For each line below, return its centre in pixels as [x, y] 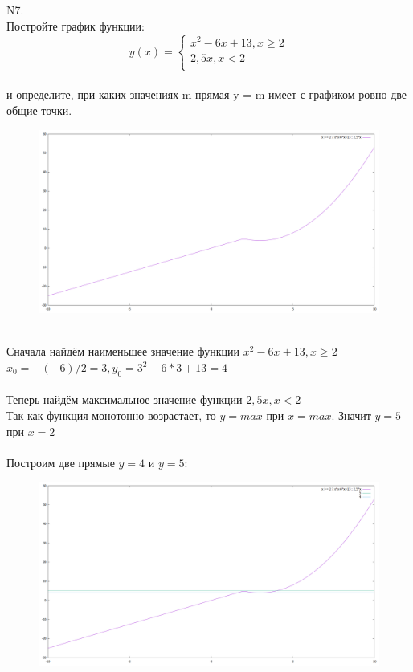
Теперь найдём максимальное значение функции [125, 399]
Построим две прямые [61, 462]
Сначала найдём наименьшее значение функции [123, 351]
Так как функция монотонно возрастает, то [111, 415]
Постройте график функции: [76, 25]
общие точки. [39, 110]
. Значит [351, 415]
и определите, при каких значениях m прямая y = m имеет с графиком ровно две [206, 94]
